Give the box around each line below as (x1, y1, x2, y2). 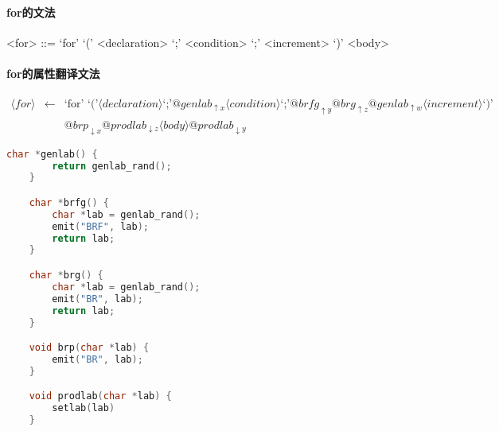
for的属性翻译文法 (6, 64, 100, 81)
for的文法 (6, 3, 56, 20)
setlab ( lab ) (52, 402, 115, 414)
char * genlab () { (6, 148, 98, 160)
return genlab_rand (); (52, 160, 172, 172)
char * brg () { (29, 270, 103, 282)
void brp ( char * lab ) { (29, 342, 150, 354)
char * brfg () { (29, 196, 109, 208)
